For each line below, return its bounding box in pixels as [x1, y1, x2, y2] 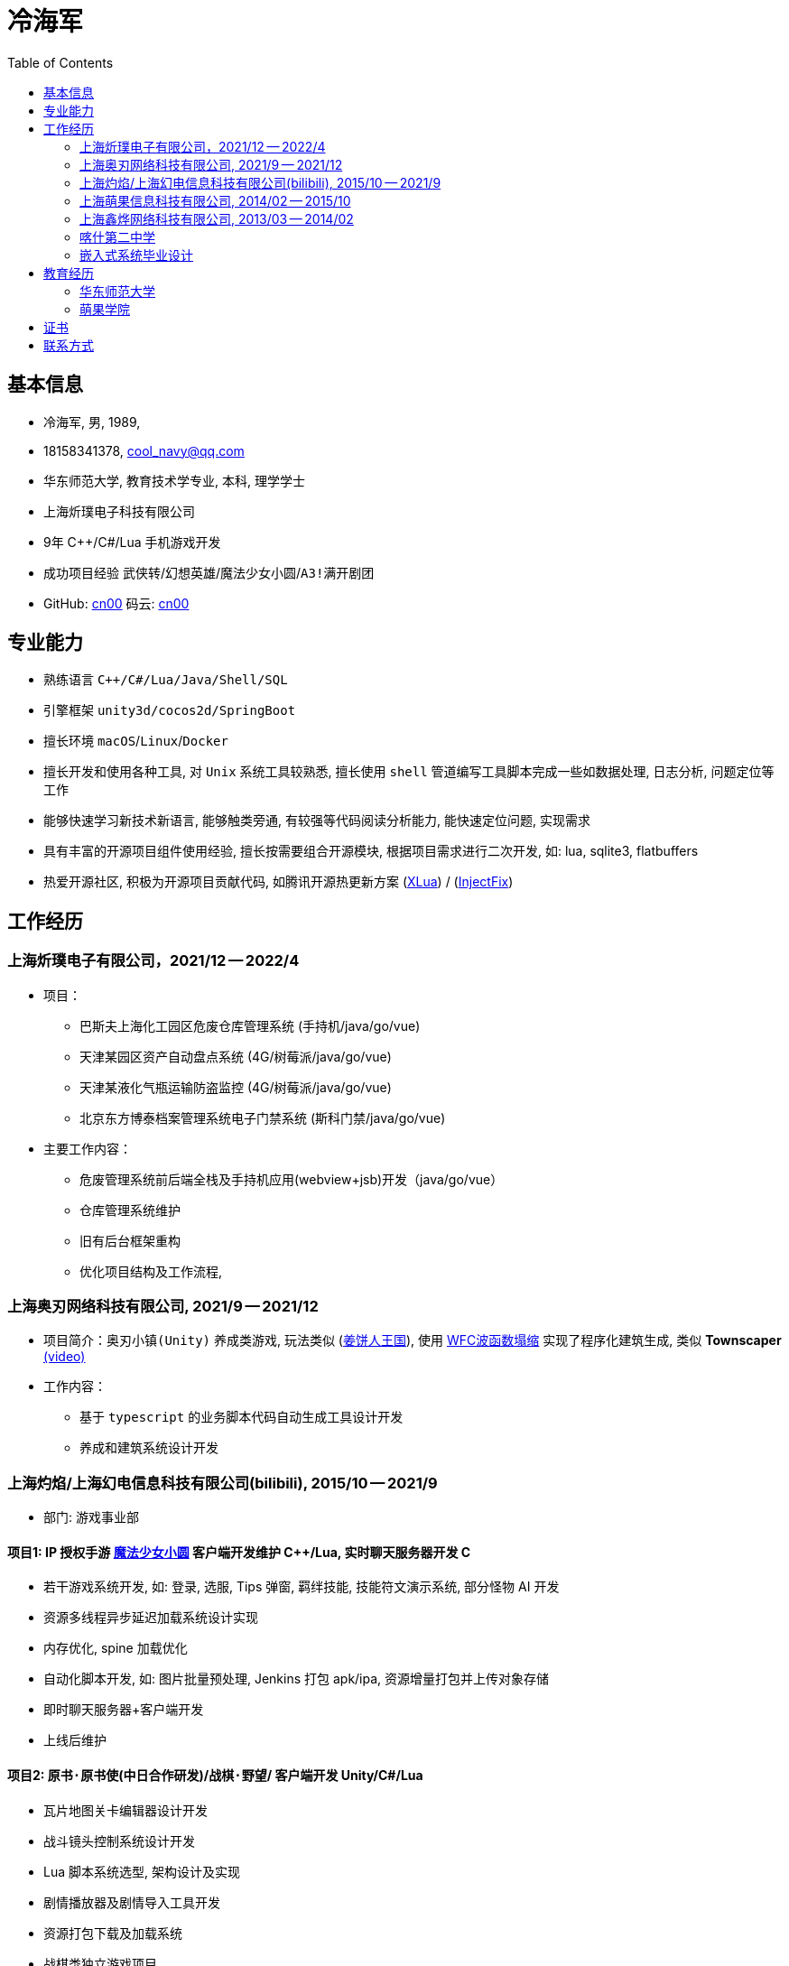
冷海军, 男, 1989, [43, 413, 141, 430]
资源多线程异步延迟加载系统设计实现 [43, 1609, 258, 1626]
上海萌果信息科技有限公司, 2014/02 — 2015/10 [79, 192, 351, 209]
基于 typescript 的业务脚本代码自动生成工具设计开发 [79, 1409, 404, 1425]
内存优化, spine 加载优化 [43, 1640, 188, 1656]
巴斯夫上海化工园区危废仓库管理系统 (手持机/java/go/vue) [79, 1017, 421, 1034]
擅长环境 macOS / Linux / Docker [43, 733, 228, 749]
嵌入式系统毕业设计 [79, 246, 193, 263]
